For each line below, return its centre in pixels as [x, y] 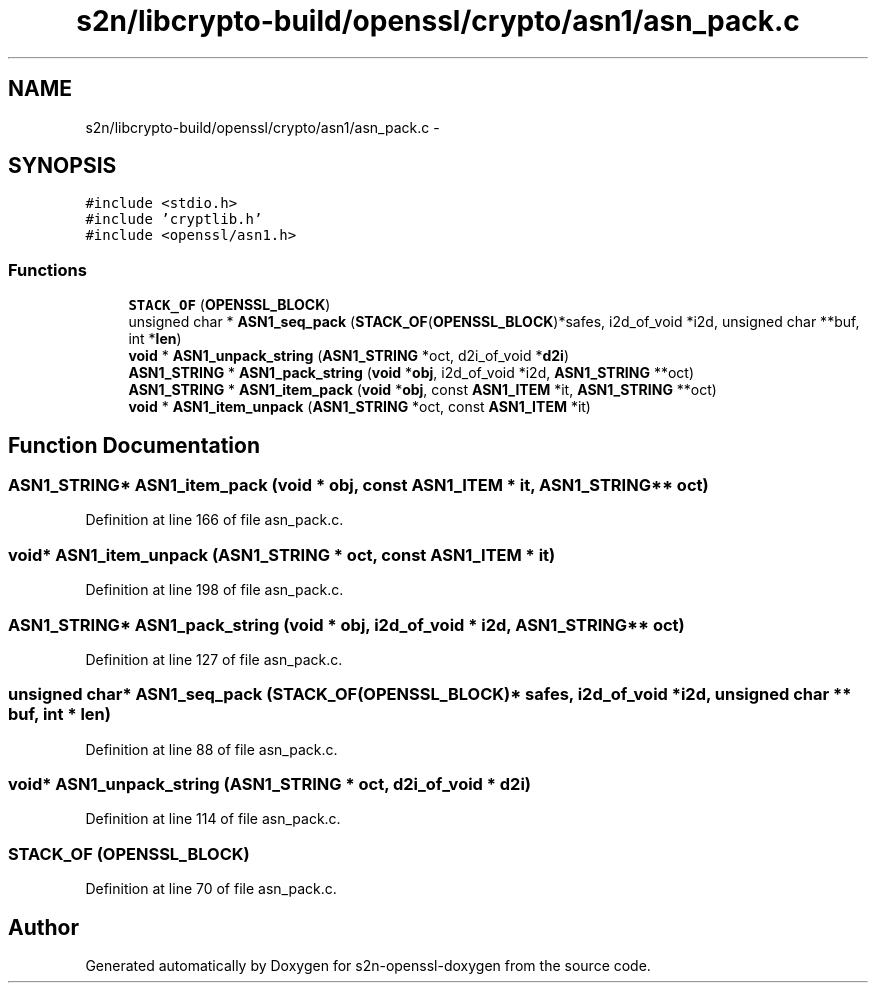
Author [43, 927]
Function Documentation [134, 445]
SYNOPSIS [62, 166]
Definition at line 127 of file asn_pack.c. [214, 659]
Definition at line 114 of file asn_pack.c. [213, 819]
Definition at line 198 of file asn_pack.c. [214, 590]
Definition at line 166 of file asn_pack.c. [214, 520]
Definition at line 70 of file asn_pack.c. [211, 889]
